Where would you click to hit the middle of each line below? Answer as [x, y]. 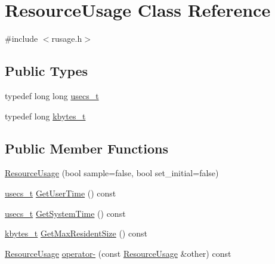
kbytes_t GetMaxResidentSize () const [76, 233]
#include [21, 39]
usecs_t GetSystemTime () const [65, 213]
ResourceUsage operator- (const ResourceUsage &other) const [118, 253]
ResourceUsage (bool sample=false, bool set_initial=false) [112, 173]
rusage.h [67, 39]
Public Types [47, 71]
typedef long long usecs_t [52, 95]
